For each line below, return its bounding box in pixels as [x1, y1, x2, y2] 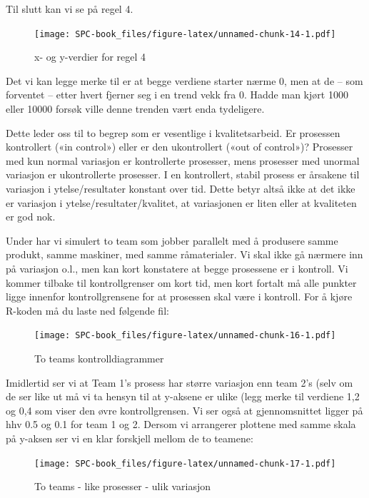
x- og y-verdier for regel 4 [34, 49, 146, 64]
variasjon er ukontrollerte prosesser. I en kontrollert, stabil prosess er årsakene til [6, 167, 360, 182]
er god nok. [6, 209, 56, 224]
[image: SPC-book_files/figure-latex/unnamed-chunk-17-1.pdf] [34, 458, 336, 469]
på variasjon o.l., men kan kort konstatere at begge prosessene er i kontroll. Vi [6, 260, 348, 275]
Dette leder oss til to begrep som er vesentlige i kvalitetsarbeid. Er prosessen [6, 125, 340, 140]
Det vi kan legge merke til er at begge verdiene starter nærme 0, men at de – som [6, 73, 363, 88]
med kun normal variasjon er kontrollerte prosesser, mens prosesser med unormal [6, 153, 360, 168]
